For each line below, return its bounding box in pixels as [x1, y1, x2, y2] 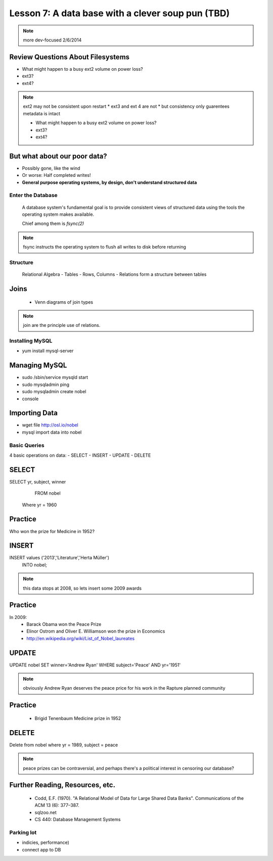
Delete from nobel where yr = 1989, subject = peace [9, 742, 118, 748]
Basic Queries [9, 442, 45, 449]
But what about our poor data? [9, 152, 107, 160]
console [22, 396, 39, 402]
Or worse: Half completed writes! [22, 172, 91, 178]
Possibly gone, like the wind [22, 165, 80, 171]
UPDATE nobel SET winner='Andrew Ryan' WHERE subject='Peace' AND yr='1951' [9, 662, 181, 668]
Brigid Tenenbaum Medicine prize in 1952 [34, 715, 121, 721]
